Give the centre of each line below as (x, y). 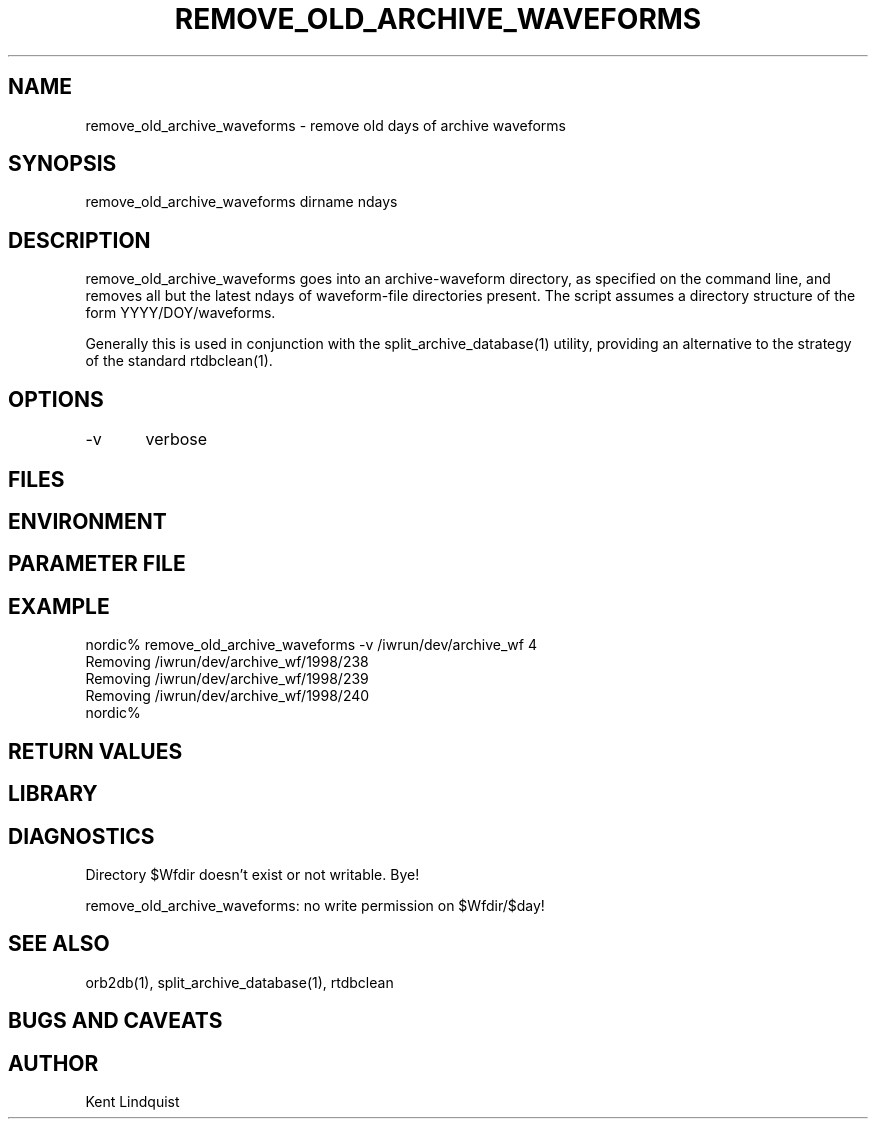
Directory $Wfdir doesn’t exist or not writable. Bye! (252, 874)
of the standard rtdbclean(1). (179, 361)
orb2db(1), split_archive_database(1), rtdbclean (239, 982)
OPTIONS (56, 399)
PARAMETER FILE (97, 564)
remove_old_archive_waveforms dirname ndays (241, 202)
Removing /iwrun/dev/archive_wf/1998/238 (227, 662)
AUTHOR (53, 1063)
